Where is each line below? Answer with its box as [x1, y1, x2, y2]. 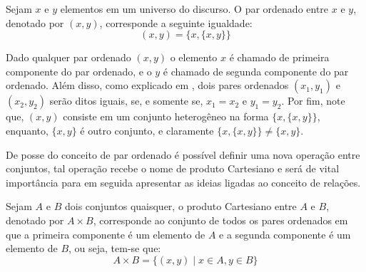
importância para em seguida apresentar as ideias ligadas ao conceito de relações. [6, 174, 361, 189]
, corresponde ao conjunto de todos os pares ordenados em [93, 212, 348, 227]
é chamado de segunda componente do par [163, 63, 349, 78]
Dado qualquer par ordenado [6, 50, 131, 65]
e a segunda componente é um [219, 226, 351, 241]
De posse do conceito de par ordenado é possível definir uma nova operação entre [6, 147, 360, 162]
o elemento [170, 50, 218, 65]
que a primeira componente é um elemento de [6, 226, 205, 241]
